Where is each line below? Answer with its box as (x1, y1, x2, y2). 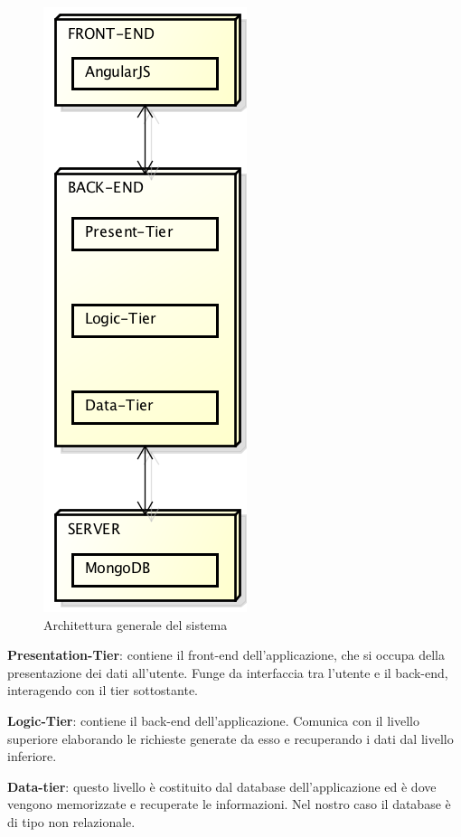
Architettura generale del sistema (43, 615, 228, 634)
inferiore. (7, 747, 57, 766)
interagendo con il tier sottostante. (7, 681, 199, 700)
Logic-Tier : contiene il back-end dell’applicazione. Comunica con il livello (7, 710, 419, 729)
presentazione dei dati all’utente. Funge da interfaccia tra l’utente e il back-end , (7, 663, 448, 682)
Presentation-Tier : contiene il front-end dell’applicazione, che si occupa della (7, 645, 445, 664)
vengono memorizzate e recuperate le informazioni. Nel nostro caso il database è (7, 795, 451, 813)
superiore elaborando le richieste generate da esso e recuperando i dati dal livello (7, 729, 454, 748)
